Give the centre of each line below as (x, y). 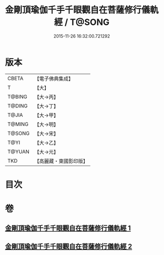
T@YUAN (18, 151)
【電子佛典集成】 (54, 79)
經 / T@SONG (82, 22)
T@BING (18, 97)
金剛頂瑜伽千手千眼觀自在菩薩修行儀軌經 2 (69, 246)
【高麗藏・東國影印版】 (61, 161)
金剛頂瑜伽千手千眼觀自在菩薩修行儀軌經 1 (68, 228)
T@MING (18, 124)
